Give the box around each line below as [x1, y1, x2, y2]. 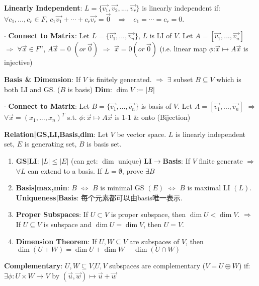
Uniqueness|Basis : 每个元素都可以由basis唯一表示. [16, 192, 183, 202]
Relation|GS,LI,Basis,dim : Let [4, 128, 108, 139]
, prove [122, 165, 143, 176]
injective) [4, 57, 33, 67]
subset [174, 74, 193, 84]
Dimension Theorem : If [16, 236, 97, 246]
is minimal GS [100, 182, 144, 193]
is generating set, [24, 138, 77, 149]
